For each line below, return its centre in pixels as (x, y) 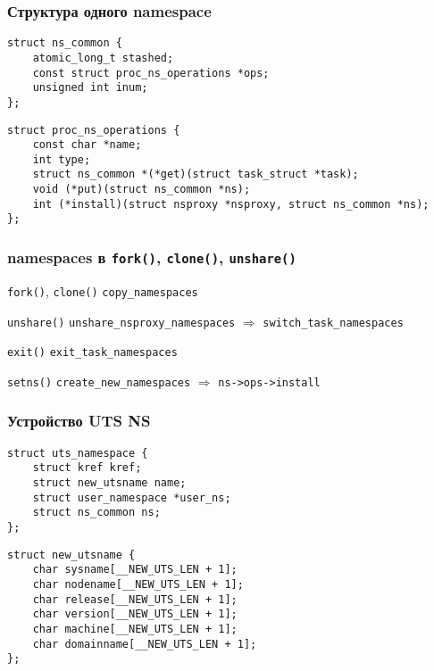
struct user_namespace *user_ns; (132, 497)
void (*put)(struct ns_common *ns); (142, 190)
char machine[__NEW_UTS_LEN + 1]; (135, 629)
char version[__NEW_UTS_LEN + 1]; (135, 614)
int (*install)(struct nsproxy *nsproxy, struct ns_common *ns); (231, 204)
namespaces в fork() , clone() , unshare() (152, 257)
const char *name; (87, 145)
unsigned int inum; (90, 88)
